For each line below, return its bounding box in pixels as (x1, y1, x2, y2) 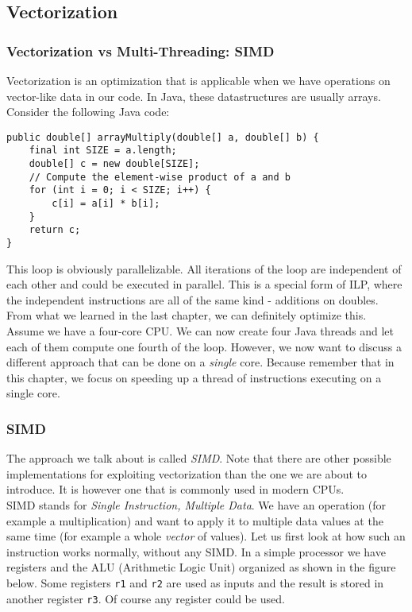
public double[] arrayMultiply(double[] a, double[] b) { (6, 131, 319, 143)
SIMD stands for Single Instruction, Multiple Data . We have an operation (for (6, 497, 387, 513)
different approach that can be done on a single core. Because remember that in (6, 354, 395, 370)
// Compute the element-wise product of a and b (29, 171, 291, 183)
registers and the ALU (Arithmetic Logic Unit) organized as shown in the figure (6, 559, 396, 575)
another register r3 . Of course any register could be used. (6, 590, 285, 606)
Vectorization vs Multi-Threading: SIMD (6, 41, 275, 60)
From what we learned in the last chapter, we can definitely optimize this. (6, 307, 367, 323)
